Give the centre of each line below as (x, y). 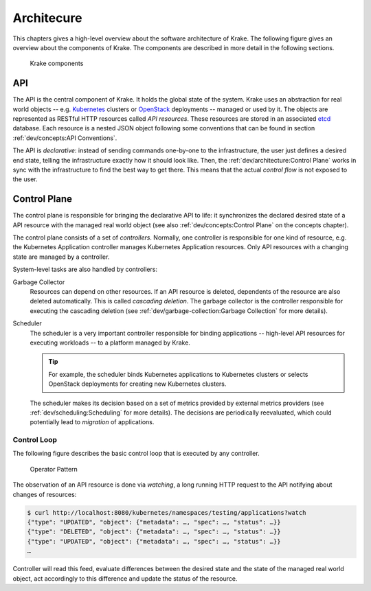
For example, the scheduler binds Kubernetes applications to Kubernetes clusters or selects (178, 374)
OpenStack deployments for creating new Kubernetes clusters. (137, 384)
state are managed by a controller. (61, 257)
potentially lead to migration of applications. (92, 422)
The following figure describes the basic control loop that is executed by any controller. (136, 454)
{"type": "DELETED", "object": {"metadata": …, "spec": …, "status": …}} (154, 532)
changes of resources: (45, 494)
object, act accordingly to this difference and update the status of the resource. (125, 578)
